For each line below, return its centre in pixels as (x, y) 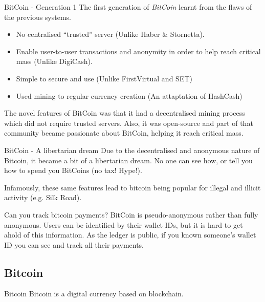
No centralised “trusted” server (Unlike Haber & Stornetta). (110, 34)
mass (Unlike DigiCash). (54, 61)
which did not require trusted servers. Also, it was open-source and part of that (129, 123)
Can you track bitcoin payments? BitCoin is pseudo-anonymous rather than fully (131, 214)
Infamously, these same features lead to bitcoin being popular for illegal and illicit (132, 187)
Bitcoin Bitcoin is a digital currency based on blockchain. (94, 294)
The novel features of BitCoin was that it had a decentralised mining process (125, 113)
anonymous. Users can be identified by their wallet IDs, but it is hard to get (124, 224)
